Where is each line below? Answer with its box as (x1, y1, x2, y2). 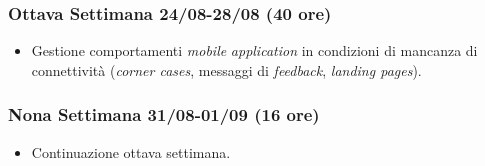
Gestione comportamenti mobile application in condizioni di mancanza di (31, 40, 478, 61)
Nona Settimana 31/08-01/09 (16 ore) (8, 102, 320, 127)
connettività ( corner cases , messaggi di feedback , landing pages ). (31, 59, 422, 80)
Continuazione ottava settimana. (31, 141, 231, 162)
